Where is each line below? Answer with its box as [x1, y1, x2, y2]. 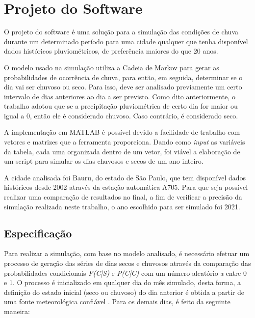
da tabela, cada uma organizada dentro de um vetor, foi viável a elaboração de [4, 146, 240, 156]
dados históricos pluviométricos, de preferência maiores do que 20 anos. [4, 46, 218, 56]
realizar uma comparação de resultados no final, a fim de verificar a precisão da [4, 192, 242, 202]
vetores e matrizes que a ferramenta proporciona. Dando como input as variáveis [4, 137, 245, 147]
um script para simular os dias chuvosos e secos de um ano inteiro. [4, 156, 204, 166]
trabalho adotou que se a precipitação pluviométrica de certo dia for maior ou [4, 101, 238, 111]
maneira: [4, 306, 30, 316]
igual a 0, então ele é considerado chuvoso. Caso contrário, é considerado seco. [4, 110, 238, 120]
